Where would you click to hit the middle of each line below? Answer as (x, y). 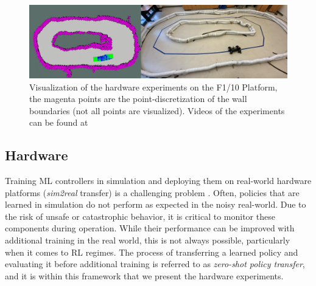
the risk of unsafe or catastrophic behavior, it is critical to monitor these (140, 216)
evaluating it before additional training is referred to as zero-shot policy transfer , (155, 264)
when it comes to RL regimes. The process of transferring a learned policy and (152, 252)
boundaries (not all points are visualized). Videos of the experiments (157, 110)
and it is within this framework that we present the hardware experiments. (144, 275)
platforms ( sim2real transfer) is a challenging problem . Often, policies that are (152, 192)
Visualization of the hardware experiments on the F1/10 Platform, (153, 87)
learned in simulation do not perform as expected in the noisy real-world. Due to (156, 204)
